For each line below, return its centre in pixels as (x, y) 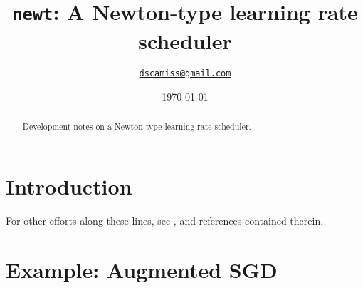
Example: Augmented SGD (142, 269)
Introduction (69, 186)
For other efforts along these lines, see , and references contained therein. (165, 221)
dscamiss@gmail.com (185, 74)
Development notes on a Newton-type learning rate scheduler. (137, 127)
